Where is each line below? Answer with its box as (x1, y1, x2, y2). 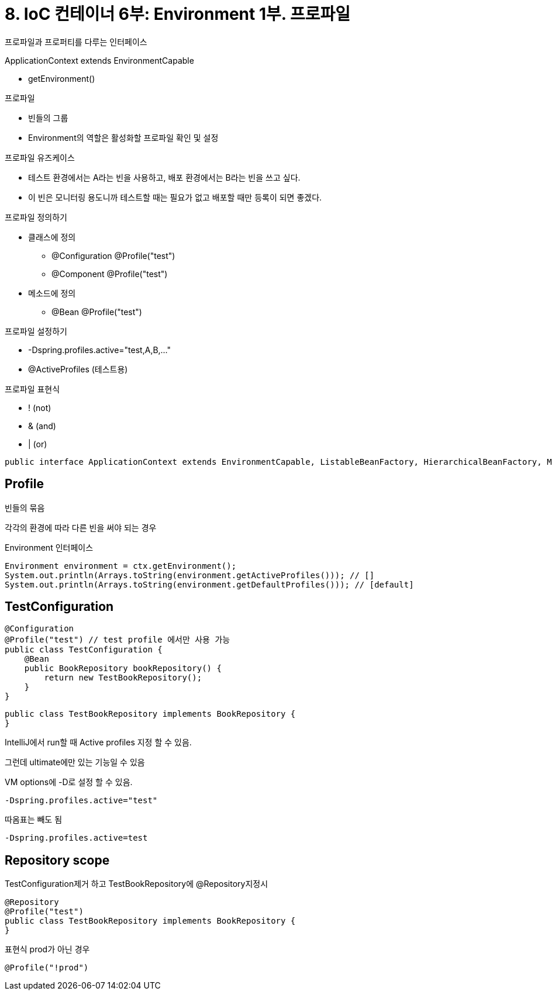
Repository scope (5, 852, 110, 868)
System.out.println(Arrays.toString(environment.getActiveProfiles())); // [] (5, 570, 375, 580)
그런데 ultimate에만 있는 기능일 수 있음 (5, 757, 145, 768)
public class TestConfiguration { (5, 645, 163, 655)
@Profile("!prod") (5, 963, 89, 973)
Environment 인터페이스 (5, 542, 94, 552)
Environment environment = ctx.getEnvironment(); (5, 561, 237, 571)
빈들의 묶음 (5, 502, 45, 513)
